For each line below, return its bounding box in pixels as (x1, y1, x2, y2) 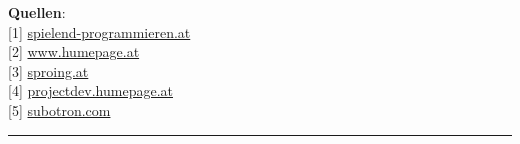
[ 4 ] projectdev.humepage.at (8, 80, 173, 101)
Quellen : (8, 2, 66, 22)
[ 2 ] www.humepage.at (8, 41, 140, 62)
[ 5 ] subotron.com (8, 99, 111, 120)
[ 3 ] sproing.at (8, 60, 89, 81)
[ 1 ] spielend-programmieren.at (8, 21, 191, 42)
